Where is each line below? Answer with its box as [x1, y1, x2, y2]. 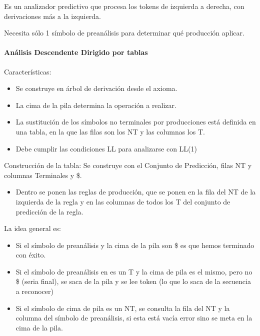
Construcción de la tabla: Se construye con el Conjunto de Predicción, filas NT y [4, 160, 252, 170]
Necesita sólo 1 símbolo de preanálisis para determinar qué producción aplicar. [4, 27, 244, 38]
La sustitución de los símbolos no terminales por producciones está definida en [15, 116, 256, 127]
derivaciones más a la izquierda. [4, 10, 101, 21]
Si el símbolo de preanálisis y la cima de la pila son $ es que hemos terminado [15, 239, 254, 250]
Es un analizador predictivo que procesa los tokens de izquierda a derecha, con [4, 1, 244, 11]
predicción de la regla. [15, 206, 83, 216]
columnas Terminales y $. [4, 169, 82, 180]
